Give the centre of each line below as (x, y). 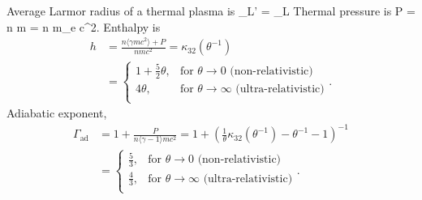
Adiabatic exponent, (57, 113)
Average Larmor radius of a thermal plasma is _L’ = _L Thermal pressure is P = (211, 11)
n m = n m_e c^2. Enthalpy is (84, 26)
